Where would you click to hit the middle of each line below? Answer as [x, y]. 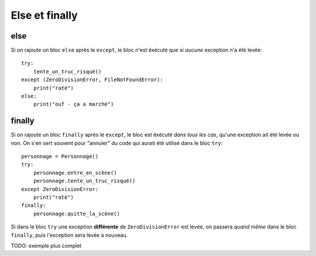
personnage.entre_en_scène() [75, 173]
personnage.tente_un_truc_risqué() [84, 181]
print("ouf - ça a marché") [73, 104]
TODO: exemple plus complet [46, 246]
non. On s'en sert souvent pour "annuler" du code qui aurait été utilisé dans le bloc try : [117, 143]
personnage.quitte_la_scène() [76, 214]
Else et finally [44, 15]
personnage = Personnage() [60, 157]
